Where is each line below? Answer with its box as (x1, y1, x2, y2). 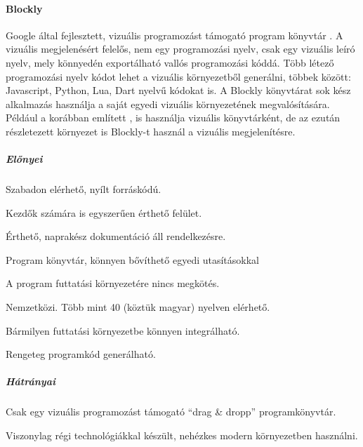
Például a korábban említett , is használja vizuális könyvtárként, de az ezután (6, 110, 341, 125)
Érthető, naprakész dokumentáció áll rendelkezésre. (6, 229, 226, 243)
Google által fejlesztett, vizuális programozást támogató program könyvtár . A (6, 27, 343, 42)
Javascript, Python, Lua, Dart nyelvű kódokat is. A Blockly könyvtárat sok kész (6, 83, 351, 98)
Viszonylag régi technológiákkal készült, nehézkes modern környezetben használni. (6, 428, 358, 443)
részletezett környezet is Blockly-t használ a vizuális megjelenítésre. (6, 124, 296, 138)
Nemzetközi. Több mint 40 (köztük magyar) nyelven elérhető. (6, 300, 270, 314)
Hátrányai (6, 374, 55, 389)
